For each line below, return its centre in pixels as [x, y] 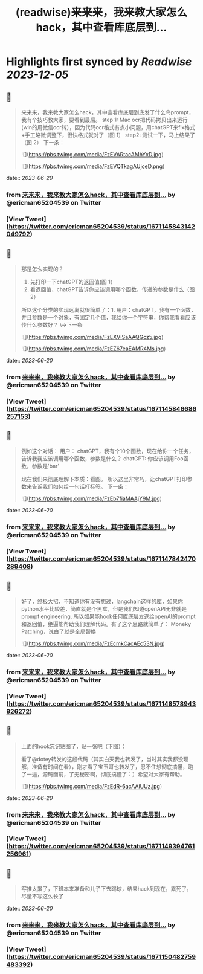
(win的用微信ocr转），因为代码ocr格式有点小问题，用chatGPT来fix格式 [108, 127]
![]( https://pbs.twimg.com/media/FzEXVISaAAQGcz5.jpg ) [92, 337]
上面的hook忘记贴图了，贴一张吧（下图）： [74, 746]
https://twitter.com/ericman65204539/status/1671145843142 [102, 226]
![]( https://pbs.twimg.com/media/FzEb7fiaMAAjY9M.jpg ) [91, 498]
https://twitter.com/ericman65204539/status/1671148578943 [102, 703]
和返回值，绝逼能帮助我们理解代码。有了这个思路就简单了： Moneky [106, 624]
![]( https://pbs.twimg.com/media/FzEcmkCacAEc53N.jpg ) [93, 643]
